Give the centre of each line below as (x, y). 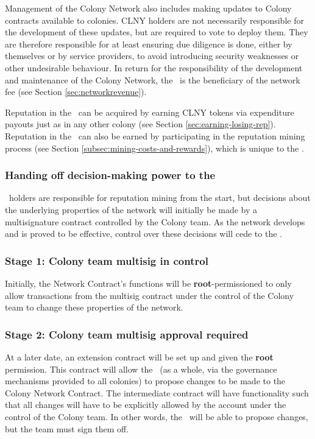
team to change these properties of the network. (94, 307)
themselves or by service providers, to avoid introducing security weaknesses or (152, 56)
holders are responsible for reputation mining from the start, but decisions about (160, 198)
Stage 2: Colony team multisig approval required (127, 334)
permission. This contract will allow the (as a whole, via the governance (141, 369)
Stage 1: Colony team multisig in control (107, 260)
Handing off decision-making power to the (110, 175)
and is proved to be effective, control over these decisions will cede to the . (143, 234)
